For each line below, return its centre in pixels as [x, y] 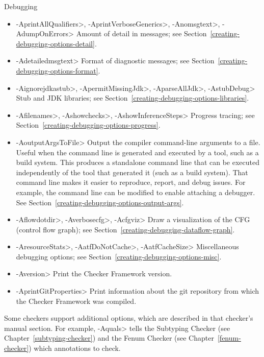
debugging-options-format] [57, 70]
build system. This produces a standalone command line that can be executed [138, 162]
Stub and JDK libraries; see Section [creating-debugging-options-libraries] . [133, 98]
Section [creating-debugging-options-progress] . [88, 125]
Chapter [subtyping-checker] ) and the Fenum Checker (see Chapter [109, 338]
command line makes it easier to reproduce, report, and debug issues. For [131, 182]
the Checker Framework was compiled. [76, 301]
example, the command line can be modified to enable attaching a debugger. [136, 192]
